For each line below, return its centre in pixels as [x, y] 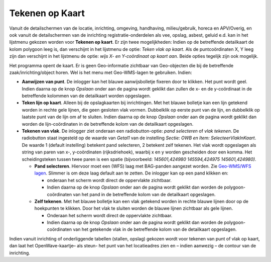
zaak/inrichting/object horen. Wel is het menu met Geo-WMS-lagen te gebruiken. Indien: [101, 72]
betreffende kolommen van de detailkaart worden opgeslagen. [86, 96]
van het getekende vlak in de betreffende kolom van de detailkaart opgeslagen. [155, 229]
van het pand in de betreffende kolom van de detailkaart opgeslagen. [144, 194]
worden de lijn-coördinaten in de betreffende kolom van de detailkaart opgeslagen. [108, 124]
